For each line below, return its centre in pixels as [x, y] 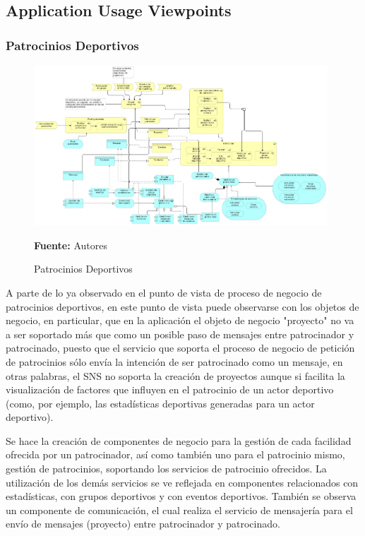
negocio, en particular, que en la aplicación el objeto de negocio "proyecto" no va [180, 320]
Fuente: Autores [71, 245]
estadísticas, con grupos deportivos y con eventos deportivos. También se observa [181, 496]
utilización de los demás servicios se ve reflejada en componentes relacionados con [182, 482]
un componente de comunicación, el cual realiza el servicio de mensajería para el [179, 510]
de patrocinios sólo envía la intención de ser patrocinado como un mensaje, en [174, 361]
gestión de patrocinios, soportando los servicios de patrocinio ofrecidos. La [166, 469]
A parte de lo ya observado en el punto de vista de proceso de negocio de [164, 292]
